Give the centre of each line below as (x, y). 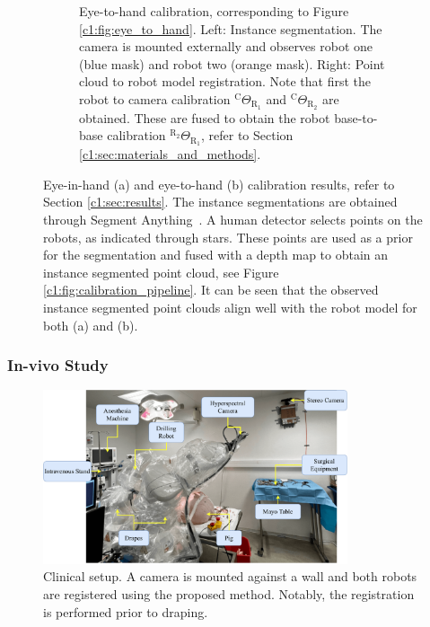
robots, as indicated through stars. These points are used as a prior (228, 237)
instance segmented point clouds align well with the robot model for (230, 308)
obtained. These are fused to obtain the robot (205, 117)
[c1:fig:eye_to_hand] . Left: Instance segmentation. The (231, 28)
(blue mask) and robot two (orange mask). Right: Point (232, 63)
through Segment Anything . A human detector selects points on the (233, 220)
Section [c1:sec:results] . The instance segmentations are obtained (220, 202)
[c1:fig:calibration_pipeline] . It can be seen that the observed (211, 290)
